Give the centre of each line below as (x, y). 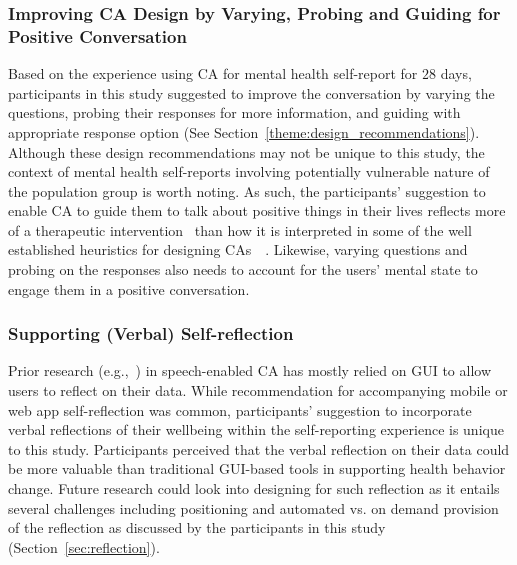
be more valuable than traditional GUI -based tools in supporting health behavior (257, 468)
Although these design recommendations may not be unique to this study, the (246, 151)
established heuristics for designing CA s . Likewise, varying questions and (238, 249)
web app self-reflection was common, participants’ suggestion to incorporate (240, 409)
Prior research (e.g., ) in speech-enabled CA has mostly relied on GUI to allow (250, 370)
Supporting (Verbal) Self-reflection (151, 333)
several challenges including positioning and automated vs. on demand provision (253, 507)
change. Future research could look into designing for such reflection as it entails (254, 488)
